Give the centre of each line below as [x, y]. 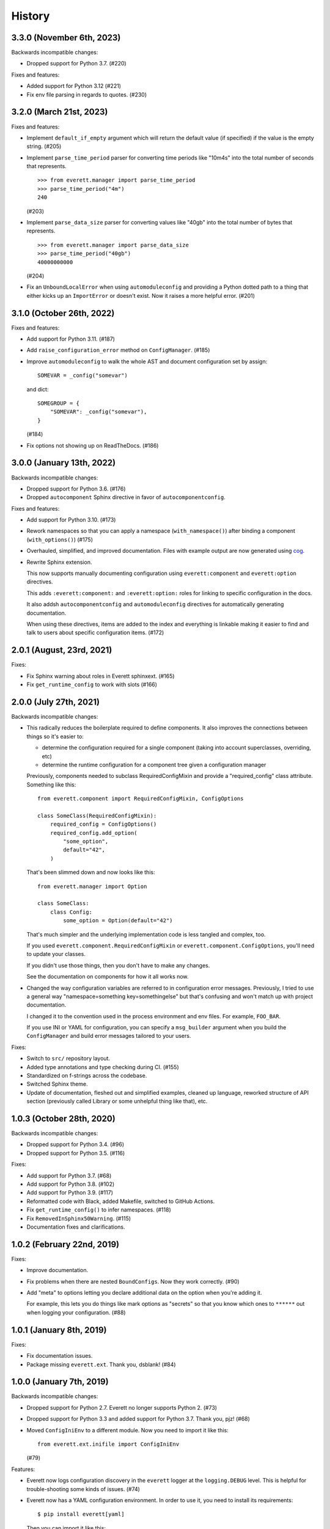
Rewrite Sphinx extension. [59, 562]
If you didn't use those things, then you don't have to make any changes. [118, 965]
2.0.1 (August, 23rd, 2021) [62, 650]
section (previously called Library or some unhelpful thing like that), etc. [117, 1101]
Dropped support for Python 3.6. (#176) [76, 489]
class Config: [71, 912]
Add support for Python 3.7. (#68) [69, 1175]
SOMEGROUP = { [58, 403]
